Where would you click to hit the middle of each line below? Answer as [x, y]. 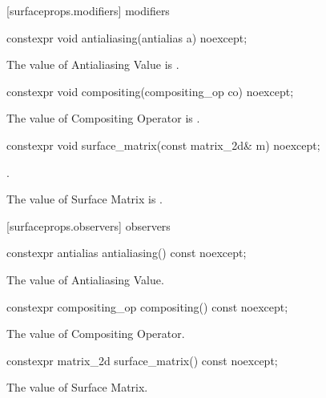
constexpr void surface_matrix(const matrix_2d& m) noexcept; [163, 145]
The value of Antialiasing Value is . [93, 64]
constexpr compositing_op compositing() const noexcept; [147, 306]
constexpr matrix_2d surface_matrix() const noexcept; [142, 360]
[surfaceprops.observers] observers [89, 225]
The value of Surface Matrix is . [85, 199]
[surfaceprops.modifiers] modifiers [88, 10]
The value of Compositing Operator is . [103, 118]
